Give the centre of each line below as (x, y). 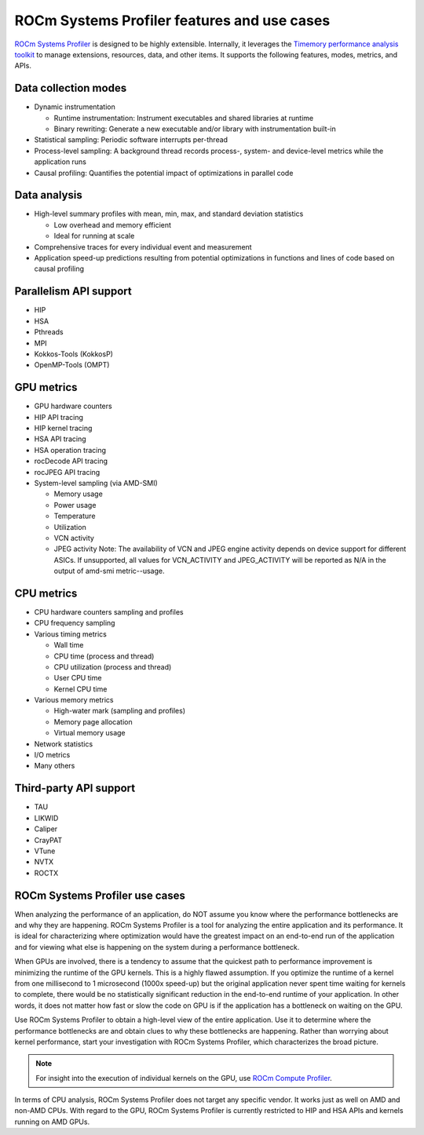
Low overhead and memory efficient (113, 224)
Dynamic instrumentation (75, 107)
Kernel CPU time (80, 689)
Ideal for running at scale (94, 236)
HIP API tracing (59, 417)
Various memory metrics (74, 700)
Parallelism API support (73, 292)
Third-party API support (75, 788)
